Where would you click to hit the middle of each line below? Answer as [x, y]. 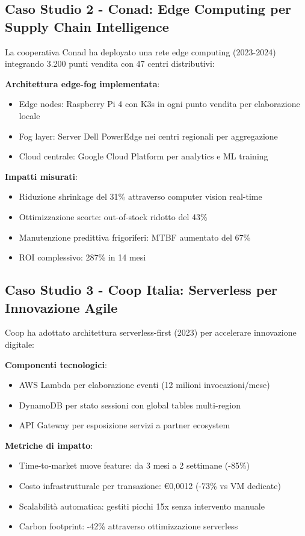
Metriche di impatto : [49, 445]
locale [29, 115]
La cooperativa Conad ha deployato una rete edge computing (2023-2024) [140, 51]
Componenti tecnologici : [56, 364]
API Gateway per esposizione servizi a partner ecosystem [125, 425]
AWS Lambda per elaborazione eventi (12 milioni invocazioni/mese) [144, 385]
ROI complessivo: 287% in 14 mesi [82, 257]
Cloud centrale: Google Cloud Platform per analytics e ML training [143, 156]
